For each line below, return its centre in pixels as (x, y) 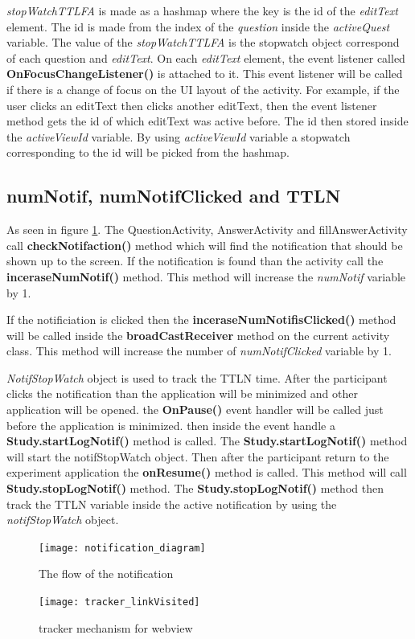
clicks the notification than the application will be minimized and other (182, 393)
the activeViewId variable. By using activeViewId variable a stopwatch (179, 136)
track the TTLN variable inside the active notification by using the (172, 504)
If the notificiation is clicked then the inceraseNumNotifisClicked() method (201, 319)
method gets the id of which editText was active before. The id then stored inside (207, 121)
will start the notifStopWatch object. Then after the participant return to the (198, 456)
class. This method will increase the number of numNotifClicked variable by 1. (199, 351)
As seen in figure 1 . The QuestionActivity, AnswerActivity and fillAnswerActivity (207, 229)
